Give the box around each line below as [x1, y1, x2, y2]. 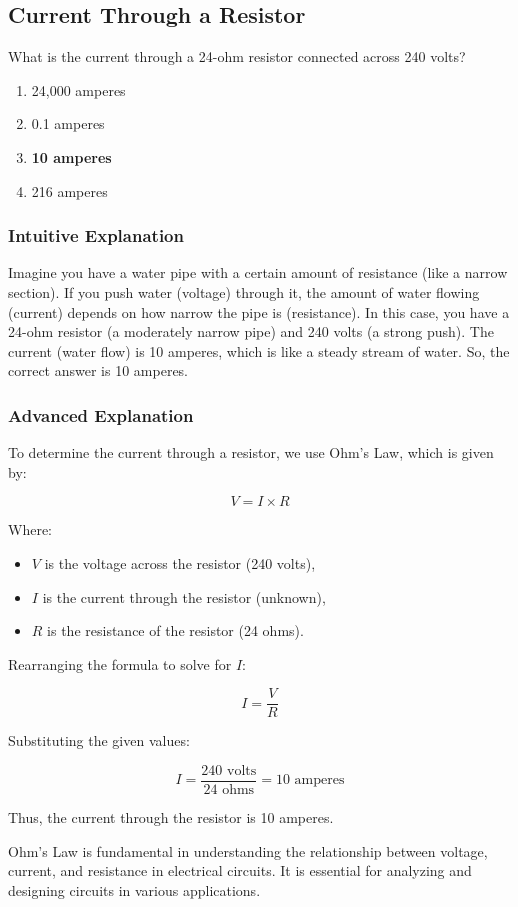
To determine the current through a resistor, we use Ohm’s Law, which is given [8, 442, 494, 463]
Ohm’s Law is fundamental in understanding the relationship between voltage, [8, 840, 488, 861]
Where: [8, 519, 52, 540]
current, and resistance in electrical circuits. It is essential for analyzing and [8, 860, 472, 881]
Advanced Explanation [8, 402, 194, 427]
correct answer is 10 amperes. [8, 360, 189, 381]
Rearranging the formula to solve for [8, 653, 232, 674]
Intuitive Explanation [8, 223, 184, 248]
